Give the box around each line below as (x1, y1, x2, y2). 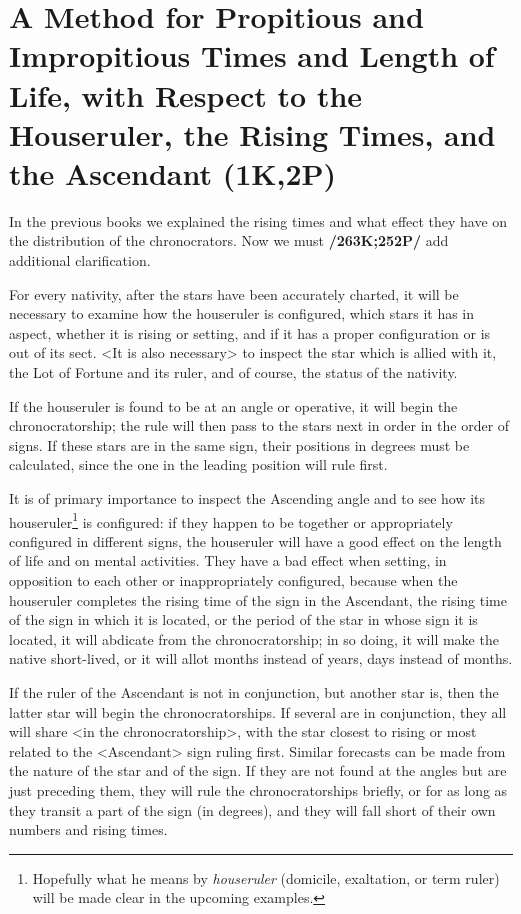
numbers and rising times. (9, 819, 168, 840)
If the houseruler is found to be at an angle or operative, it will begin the (9, 395, 458, 416)
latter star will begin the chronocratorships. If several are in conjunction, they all (9, 701, 507, 722)
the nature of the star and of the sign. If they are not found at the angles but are (9, 760, 507, 781)
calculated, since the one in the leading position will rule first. (9, 454, 388, 475)
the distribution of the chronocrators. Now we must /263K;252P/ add (9, 230, 449, 251)
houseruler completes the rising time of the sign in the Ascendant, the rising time (9, 589, 507, 610)
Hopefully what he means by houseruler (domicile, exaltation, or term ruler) (32, 867, 500, 888)
